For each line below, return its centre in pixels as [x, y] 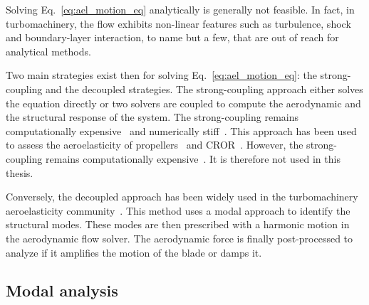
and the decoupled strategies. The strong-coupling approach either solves [204, 89]
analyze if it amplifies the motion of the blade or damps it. [134, 252]
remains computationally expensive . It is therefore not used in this [193, 158]
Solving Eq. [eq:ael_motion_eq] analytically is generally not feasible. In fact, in [180, 9]
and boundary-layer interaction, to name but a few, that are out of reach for [172, 37]
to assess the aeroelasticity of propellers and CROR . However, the [155, 145]
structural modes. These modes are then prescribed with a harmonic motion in [178, 224]
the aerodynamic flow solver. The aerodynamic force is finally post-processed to [180, 238]
